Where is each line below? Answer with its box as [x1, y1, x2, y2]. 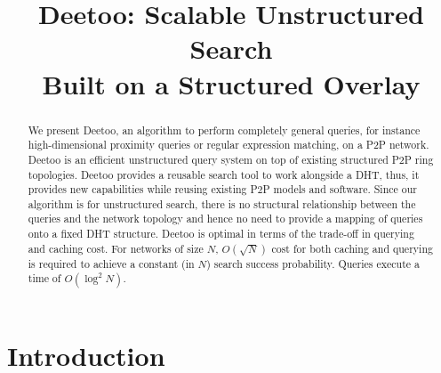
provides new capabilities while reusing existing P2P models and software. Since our [28, 182, 417, 197]
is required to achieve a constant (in [28, 255, 195, 271]
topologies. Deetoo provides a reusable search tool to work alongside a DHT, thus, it [28, 166, 420, 182]
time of [28, 271, 61, 286]
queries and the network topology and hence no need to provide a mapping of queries [28, 211, 423, 226]
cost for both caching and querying [271, 240, 433, 255]
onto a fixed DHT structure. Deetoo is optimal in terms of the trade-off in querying [28, 226, 414, 241]
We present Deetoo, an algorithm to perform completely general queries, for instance [28, 122, 421, 137]
